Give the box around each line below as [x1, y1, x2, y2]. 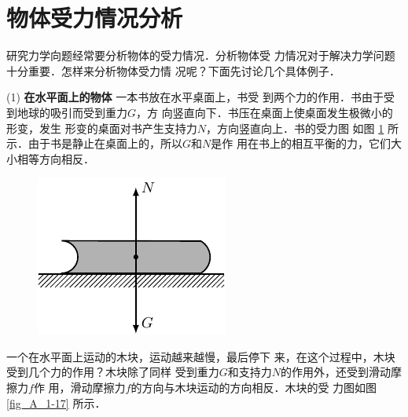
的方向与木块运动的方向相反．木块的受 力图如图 [130, 379, 377, 396]
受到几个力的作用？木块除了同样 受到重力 [6, 364, 219, 380]
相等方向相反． [17, 150, 94, 166]
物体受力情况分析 [6, 2, 183, 34]
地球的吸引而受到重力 [17, 104, 127, 120]
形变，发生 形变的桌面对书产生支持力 [6, 119, 197, 136]
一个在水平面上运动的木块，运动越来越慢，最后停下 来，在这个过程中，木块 [6, 348, 395, 364]
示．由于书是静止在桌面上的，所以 [6, 135, 182, 152]
